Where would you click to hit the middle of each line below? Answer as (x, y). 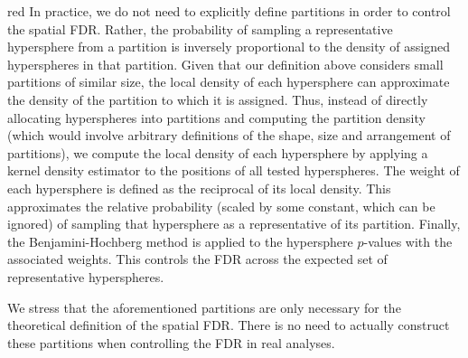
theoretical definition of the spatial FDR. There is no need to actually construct (229, 325)
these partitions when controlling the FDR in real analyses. (171, 342)
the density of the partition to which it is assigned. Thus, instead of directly (218, 99)
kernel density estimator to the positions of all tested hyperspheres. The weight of (234, 170)
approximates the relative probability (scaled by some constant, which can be (221, 206)
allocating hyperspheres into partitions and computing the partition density (216, 117)
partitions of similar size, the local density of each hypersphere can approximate (229, 82)
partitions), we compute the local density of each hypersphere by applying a (218, 152)
